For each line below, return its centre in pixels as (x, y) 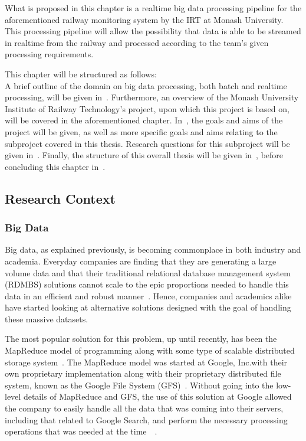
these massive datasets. (47, 318)
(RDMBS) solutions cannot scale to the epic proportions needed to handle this (147, 284)
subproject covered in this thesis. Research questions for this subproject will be (147, 143)
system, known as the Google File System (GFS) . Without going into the (139, 385)
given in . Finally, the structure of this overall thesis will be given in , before (144, 155)
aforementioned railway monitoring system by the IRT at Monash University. (144, 19)
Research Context (60, 198)
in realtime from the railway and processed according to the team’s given (137, 42)
